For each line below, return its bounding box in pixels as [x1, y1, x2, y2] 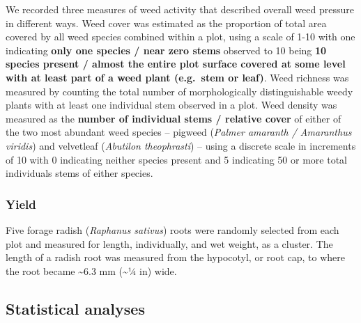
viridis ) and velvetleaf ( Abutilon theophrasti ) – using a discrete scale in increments [6, 138, 356, 152]
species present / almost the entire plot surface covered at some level [6, 56, 346, 71]
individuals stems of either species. [6, 166, 153, 180]
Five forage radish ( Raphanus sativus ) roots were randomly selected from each [6, 222, 339, 237]
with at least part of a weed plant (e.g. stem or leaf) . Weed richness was [6, 70, 349, 84]
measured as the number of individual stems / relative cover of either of [6, 111, 341, 125]
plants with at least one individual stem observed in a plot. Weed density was [6, 97, 337, 112]
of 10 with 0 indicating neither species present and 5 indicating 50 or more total [6, 152, 347, 166]
